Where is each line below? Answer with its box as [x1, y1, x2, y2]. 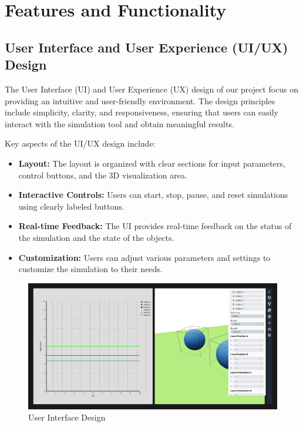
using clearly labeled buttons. [18, 200, 124, 212]
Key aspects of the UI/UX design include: [5, 137, 156, 150]
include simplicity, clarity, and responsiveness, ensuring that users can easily [5, 106, 278, 118]
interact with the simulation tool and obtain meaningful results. [5, 117, 234, 130]
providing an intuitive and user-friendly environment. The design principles [5, 94, 275, 107]
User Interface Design [28, 411, 106, 423]
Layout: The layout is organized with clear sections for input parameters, [18, 157, 285, 169]
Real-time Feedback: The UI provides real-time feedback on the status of [18, 220, 292, 232]
